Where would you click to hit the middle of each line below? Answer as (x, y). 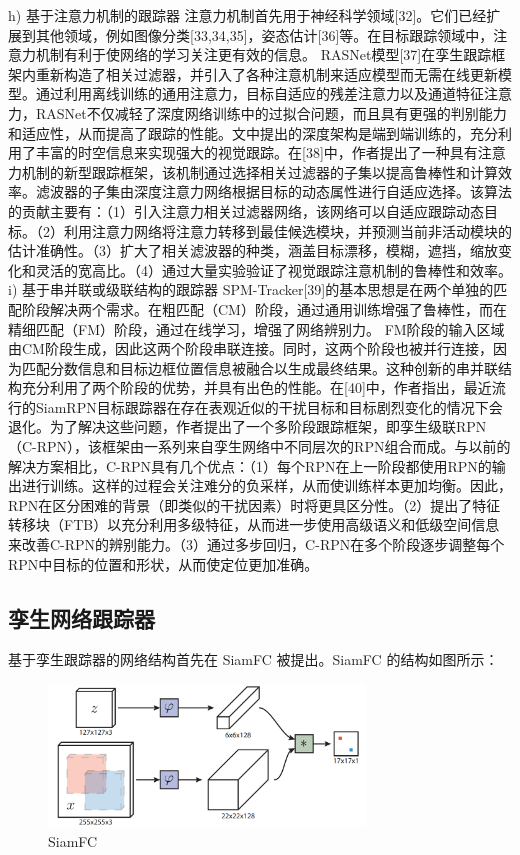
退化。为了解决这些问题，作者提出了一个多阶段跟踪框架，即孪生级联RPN (247, 426)
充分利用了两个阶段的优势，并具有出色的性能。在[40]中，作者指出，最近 (256, 387)
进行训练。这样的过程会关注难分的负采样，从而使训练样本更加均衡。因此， (266, 485)
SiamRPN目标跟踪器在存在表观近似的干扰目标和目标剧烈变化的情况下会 (269, 406)
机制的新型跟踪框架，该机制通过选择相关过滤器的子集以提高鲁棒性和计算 (259, 171)
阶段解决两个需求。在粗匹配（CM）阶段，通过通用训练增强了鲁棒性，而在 (264, 308)
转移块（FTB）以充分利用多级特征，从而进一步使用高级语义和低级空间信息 (254, 524)
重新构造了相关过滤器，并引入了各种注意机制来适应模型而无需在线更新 (266, 73)
